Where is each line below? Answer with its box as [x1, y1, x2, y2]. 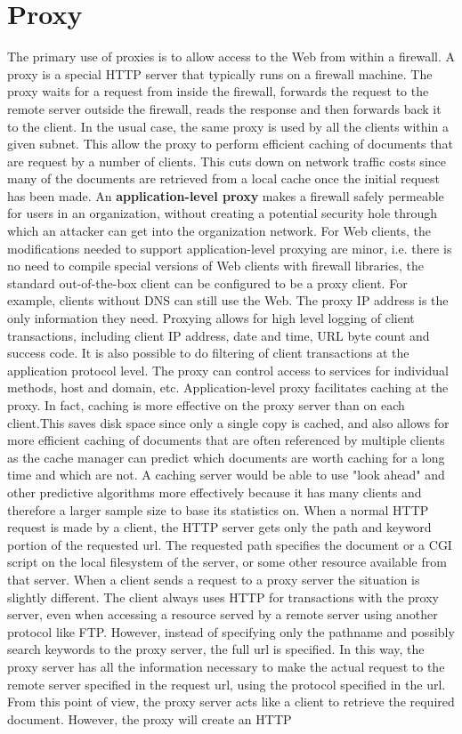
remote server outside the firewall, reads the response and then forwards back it [7, 99, 442, 117]
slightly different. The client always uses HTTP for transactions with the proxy [7, 587, 439, 606]
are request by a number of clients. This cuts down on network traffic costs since [7, 151, 446, 170]
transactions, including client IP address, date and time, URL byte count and [7, 326, 430, 344]
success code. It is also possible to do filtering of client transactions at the [7, 343, 409, 362]
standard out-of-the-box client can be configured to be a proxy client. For [7, 273, 408, 292]
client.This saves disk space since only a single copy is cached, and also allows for [7, 413, 450, 432]
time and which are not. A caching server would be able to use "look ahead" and [7, 465, 445, 484]
